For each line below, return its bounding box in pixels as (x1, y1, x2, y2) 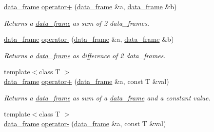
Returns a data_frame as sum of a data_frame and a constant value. (4, 92, 211, 102)
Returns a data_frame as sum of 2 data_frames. (4, 17, 150, 28)
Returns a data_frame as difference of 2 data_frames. (4, 50, 166, 60)
